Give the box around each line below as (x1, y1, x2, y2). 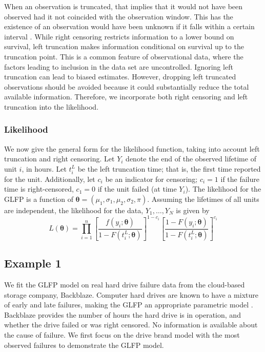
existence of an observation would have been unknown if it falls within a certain (4, 21, 255, 32)
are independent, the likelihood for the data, (4, 204, 144, 215)
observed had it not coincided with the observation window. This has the (4, 11, 233, 22)
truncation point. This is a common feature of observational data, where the (4, 51, 243, 61)
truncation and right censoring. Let (4, 153, 115, 164)
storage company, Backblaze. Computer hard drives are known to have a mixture (4, 289, 259, 300)
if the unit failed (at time (97, 183, 177, 194)
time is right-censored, (4, 183, 74, 194)
